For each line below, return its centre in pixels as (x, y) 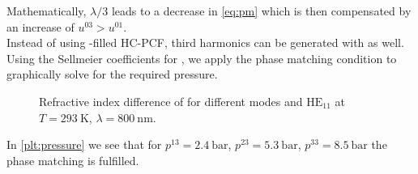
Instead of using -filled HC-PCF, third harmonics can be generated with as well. (205, 42)
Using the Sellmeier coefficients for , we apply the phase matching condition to (202, 58)
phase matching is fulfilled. (73, 160)
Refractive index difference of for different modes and (171, 101)
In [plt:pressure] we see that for (84, 144)
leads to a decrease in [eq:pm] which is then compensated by (261, 11)
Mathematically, (47, 11)
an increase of (41, 26)
